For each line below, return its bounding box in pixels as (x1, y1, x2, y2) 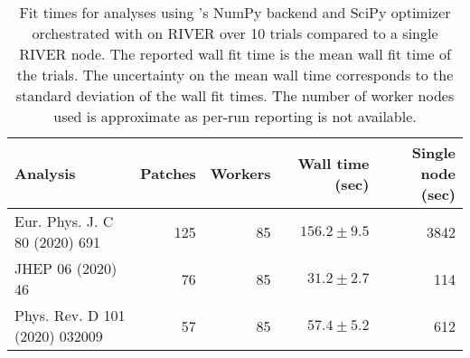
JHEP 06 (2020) (14, 258, 117, 278)
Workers (210, 163, 271, 184)
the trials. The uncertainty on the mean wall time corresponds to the (16, 64, 454, 85)
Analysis (14, 163, 76, 184)
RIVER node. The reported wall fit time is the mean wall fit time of (19, 43, 451, 64)
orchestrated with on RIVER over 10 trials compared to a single (32, 23, 438, 43)
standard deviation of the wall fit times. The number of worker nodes (15, 85, 455, 106)
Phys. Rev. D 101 (14, 305, 126, 325)
